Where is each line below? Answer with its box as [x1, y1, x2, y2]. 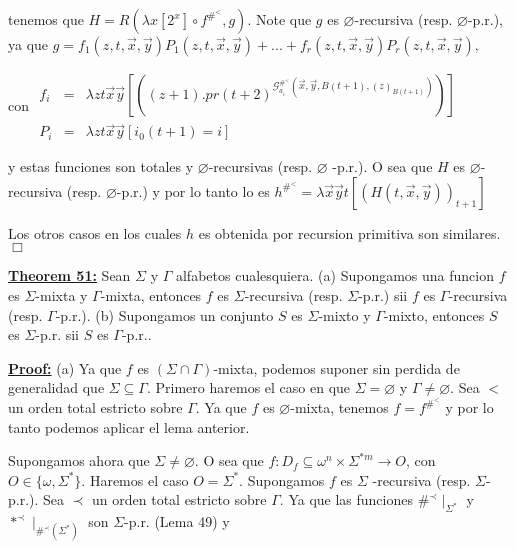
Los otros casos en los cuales [8, 222, 182, 243]
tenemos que [8, 9, 84, 29]
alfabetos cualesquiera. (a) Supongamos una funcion [175, 265, 495, 286]
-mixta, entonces [100, 285, 202, 306]
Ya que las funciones [288, 489, 413, 510]
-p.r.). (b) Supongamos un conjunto [55, 304, 274, 325]
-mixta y [35, 285, 88, 306]
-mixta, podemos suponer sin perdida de [213, 357, 460, 378]
